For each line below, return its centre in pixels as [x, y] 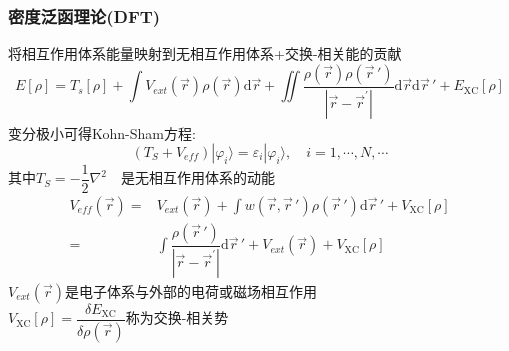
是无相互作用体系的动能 [197, 177]
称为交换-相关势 [177, 317]
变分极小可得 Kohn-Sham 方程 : [102, 132]
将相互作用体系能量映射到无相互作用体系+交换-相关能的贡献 [205, 53]
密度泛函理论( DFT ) [84, 15]
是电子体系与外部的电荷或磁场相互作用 [190, 290]
